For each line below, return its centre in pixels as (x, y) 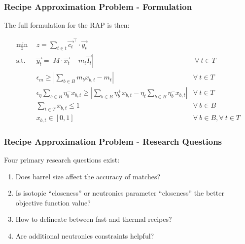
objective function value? (53, 202)
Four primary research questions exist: (62, 159)
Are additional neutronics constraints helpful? (85, 235)
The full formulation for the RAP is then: (67, 25)
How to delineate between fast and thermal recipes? (94, 219)
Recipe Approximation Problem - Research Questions (113, 141)
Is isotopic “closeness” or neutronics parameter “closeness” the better (120, 193)
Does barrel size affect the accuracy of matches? (88, 176)
